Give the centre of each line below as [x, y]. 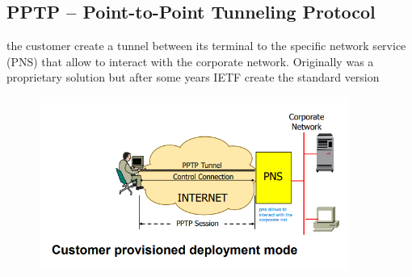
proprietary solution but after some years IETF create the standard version [193, 77]
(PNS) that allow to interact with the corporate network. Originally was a [190, 61]
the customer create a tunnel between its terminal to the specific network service [206, 46]
